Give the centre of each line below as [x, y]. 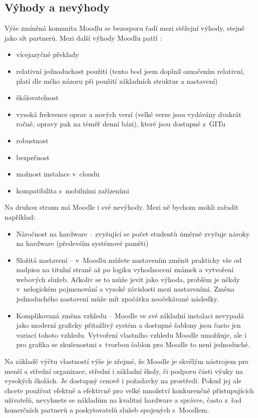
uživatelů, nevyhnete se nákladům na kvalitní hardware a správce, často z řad [123, 400]
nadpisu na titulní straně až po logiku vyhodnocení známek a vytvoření [125, 269]
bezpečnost [33, 157]
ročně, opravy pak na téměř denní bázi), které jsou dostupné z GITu [121, 124]
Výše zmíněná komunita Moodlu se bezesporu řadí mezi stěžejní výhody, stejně [125, 28]
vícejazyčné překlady [48, 54]
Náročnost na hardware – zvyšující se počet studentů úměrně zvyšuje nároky [133, 233]
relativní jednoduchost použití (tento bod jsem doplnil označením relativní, [130, 71]
